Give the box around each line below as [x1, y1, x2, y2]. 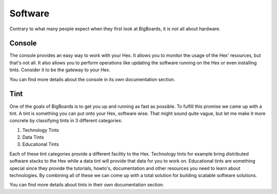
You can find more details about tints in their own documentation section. [9, 182, 164, 188]
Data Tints [22, 134, 44, 141]
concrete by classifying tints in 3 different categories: [9, 118, 123, 124]
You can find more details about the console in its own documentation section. [9, 76, 175, 82]
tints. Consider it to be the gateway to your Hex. [9, 67, 110, 73]
